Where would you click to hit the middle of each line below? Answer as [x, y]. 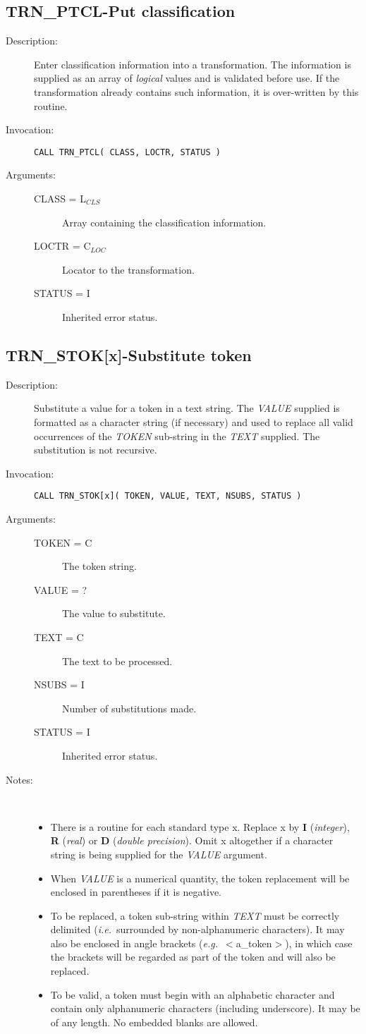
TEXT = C [59, 637]
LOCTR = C [62, 246]
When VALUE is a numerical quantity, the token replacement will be [200, 878]
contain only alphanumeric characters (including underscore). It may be [205, 1008]
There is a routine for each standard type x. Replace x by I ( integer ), [200, 826]
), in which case [319, 943]
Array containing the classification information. [164, 222]
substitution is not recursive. [96, 450]
